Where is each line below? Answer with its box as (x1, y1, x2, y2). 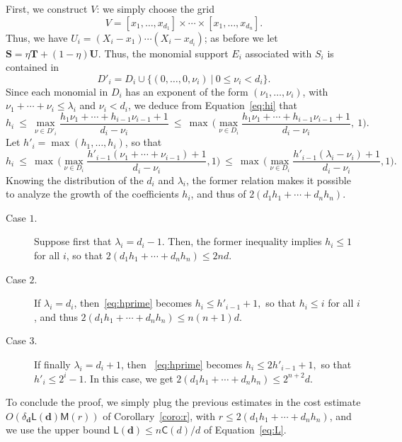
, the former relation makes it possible (185, 172, 351, 187)
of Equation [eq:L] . (203, 422, 287, 437)
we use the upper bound (6, 422, 110, 437)
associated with (245, 45, 312, 60)
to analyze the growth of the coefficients (6, 186, 179, 201)
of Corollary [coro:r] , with (103, 408, 216, 423)
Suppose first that (34, 234, 112, 249)
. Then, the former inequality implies (161, 234, 322, 249)
